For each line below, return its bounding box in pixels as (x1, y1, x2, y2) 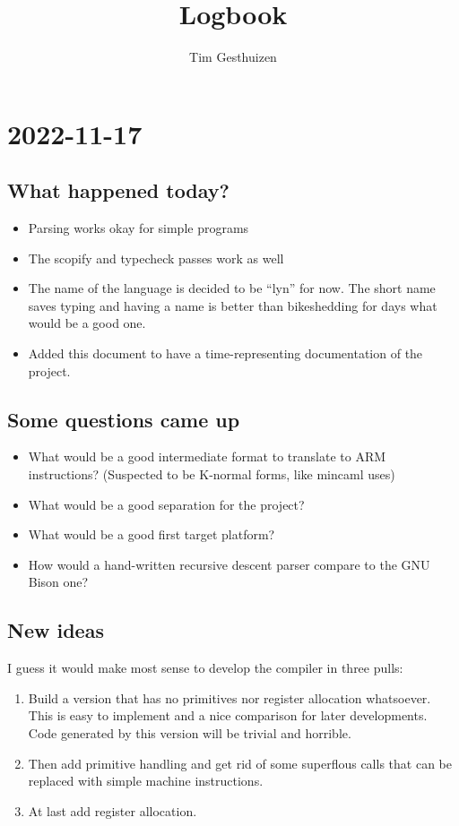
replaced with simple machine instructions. (28, 771, 264, 790)
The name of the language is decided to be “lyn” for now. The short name (28, 279, 436, 297)
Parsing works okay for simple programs (28, 219, 249, 237)
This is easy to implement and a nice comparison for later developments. (28, 706, 428, 725)
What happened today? (7, 176, 230, 204)
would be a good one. (28, 314, 146, 332)
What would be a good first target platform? (28, 525, 275, 544)
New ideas (7, 616, 104, 644)
